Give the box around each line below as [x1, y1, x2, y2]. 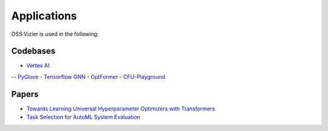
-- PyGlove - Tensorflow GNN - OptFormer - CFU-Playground [11, 73, 165, 80]
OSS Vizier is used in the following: [11, 30, 99, 38]
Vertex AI [26, 62, 50, 69]
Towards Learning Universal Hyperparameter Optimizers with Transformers [26, 105, 216, 112]
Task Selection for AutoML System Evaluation [26, 113, 141, 121]
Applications [11, 9, 77, 22]
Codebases [11, 46, 56, 56]
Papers [11, 89, 39, 99]
